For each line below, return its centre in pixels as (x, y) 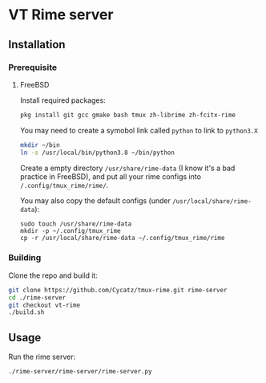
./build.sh (26, 312)
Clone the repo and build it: (53, 275)
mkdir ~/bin (40, 145)
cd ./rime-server (37, 297)
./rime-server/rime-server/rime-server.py (80, 372)
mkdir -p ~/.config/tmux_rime (71, 230)
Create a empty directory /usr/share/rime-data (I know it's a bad (127, 168)
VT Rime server (61, 15)
